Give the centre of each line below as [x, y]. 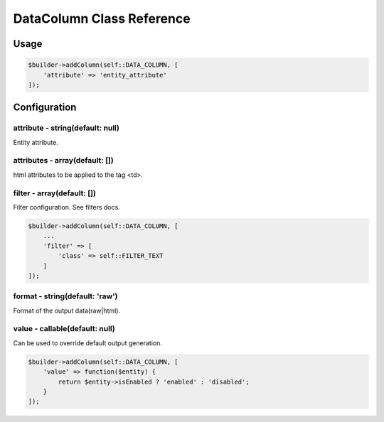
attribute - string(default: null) [66, 128]
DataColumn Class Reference [102, 18]
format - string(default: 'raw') [65, 296]
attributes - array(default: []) [63, 161]
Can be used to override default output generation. [88, 343]
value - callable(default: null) [64, 329]
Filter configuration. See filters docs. [66, 207]
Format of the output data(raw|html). [67, 310]
